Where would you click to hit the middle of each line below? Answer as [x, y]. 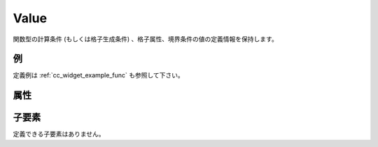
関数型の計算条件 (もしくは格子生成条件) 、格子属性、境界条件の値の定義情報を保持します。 [145, 39]
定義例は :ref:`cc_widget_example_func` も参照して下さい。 [99, 75]
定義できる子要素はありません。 [59, 134]
